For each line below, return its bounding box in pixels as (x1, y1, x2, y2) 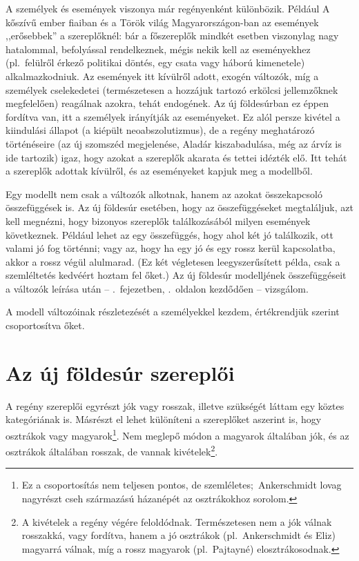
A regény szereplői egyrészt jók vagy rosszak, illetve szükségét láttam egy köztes (6, 398, 345, 413)
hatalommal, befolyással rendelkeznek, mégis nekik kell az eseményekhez (6, 41, 311, 56)
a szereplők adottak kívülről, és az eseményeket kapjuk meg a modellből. (6, 164, 313, 178)
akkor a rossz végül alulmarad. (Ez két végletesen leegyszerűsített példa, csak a (6, 254, 340, 268)
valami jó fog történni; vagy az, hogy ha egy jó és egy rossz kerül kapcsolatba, (6, 241, 336, 255)
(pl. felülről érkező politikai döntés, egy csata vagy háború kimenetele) (6, 55, 305, 70)
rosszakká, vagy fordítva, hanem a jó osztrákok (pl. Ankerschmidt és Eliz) (21, 528, 336, 542)
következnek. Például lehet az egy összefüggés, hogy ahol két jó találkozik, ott (6, 227, 333, 242)
